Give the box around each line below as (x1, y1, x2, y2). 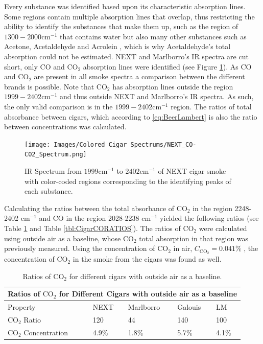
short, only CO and (4, 61, 65, 72)
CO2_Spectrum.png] (25, 151, 87, 158)
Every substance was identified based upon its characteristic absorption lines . (4, 1, 246, 11)
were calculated (199, 223, 247, 233)
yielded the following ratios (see (160, 213, 259, 223)
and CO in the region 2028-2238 (39, 213, 139, 223)
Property (8, 302, 36, 312)
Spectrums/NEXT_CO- (130, 141, 197, 148)
